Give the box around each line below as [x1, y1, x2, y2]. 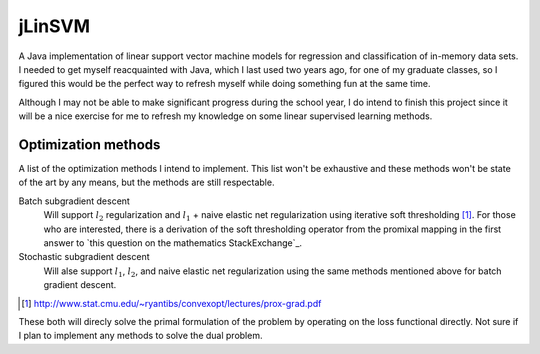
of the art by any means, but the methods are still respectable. [18, 176, 275, 189]
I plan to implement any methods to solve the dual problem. [18, 330, 263, 342]
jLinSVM [18, 15, 90, 37]
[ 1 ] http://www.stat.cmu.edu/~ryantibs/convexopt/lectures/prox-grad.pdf [21, 297, 322, 309]
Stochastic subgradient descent [18, 251, 150, 263]
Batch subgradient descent [18, 195, 130, 207]
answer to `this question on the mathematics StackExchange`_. [43, 236, 303, 249]
